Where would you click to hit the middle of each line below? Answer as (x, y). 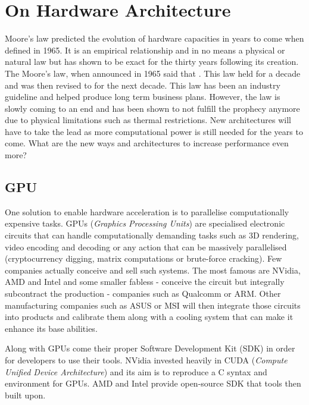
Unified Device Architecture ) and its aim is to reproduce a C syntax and (136, 371)
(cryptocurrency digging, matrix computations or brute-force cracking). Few (143, 258)
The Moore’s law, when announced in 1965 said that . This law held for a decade (153, 73)
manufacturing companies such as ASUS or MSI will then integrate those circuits (153, 305)
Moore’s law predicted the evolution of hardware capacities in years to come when (154, 38)
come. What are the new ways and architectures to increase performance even (147, 143)
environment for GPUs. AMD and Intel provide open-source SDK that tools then (153, 383)
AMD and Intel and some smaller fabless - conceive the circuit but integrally (145, 282)
